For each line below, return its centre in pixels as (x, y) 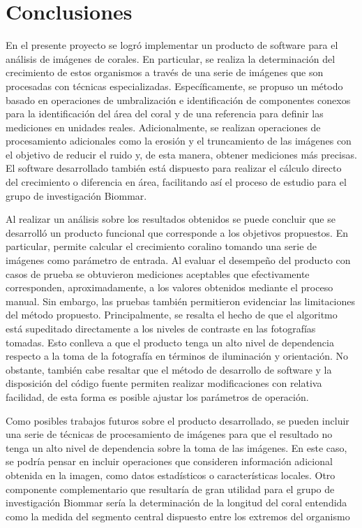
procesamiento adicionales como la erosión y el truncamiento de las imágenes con (179, 141)
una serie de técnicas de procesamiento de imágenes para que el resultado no (169, 434)
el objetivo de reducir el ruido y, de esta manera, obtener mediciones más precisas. (181, 154)
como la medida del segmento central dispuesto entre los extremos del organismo (178, 516)
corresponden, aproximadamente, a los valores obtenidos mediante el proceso (169, 287)
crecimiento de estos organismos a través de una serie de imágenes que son (165, 72)
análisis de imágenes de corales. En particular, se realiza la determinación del (171, 58)
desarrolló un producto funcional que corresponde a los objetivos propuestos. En (177, 232)
